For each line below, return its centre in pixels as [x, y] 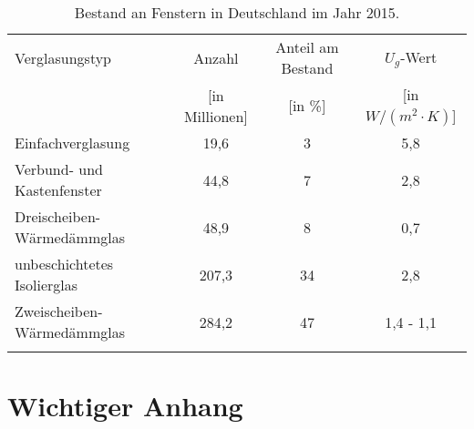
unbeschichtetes [64, 264]
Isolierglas [46, 285]
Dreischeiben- [58, 216]
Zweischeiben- [59, 311]
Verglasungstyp [63, 57]
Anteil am [307, 47]
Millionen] [216, 116]
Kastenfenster [58, 190]
